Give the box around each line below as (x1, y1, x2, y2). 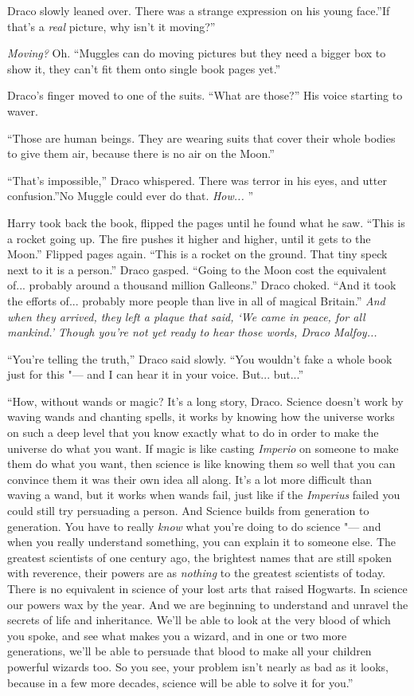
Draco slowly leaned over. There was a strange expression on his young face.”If (7, 2, 390, 18)
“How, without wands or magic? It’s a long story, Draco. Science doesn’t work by (7, 392, 404, 409)
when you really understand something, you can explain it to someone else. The (7, 533, 396, 550)
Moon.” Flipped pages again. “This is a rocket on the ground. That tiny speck (7, 246, 388, 262)
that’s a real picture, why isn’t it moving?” (7, 18, 216, 34)
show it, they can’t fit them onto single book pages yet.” (7, 60, 281, 77)
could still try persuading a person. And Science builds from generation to (7, 502, 369, 519)
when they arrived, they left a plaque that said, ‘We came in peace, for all (7, 308, 365, 324)
